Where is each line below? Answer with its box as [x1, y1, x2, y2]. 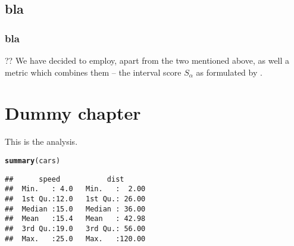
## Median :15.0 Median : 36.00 [5, 204, 146, 213]
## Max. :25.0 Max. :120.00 [5, 234, 146, 243]
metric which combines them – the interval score [5, 66, 182, 78]
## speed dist [5, 175, 124, 183]
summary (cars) [5, 156, 61, 165]
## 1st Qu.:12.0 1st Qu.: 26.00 [5, 194, 146, 203]
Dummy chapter [5, 101, 141, 125]
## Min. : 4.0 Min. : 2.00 [5, 185, 146, 194]
